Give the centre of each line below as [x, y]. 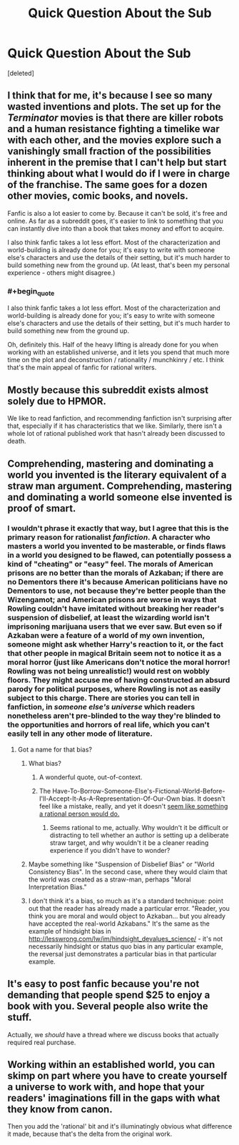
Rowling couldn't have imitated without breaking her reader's [116, 609]
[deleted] [21, 73]
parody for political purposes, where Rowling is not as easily [114, 689]
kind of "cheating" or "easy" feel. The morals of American [111, 564]
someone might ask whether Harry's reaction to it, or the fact [116, 644]
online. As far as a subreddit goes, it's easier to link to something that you [115, 221]
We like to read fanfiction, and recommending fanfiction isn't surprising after [119, 419]
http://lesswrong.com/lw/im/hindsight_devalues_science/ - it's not [126, 939]
